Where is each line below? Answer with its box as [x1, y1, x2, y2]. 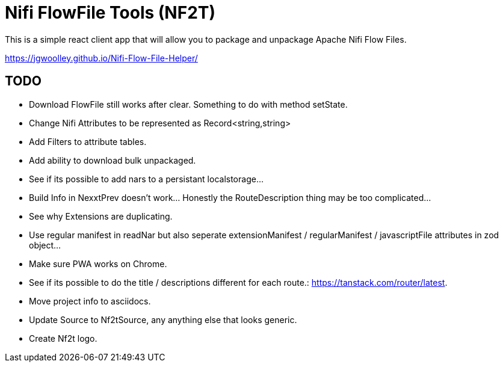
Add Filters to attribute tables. [29, 136, 147, 147]
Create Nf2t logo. [29, 333, 97, 344]
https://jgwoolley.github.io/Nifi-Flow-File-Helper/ [5, 52, 198, 63]
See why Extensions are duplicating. [29, 211, 173, 221]
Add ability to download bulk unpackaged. [29, 155, 196, 165]
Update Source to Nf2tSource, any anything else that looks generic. [29, 314, 297, 325]
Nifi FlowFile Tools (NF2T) [5, 2, 216, 23]
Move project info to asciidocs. [29, 295, 151, 306]
